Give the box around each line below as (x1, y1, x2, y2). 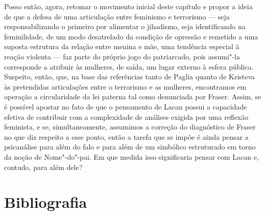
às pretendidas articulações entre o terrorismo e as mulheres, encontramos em (4, 81, 247, 92)
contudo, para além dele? (4, 161, 83, 172)
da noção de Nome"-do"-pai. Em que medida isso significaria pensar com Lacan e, (4, 151, 259, 162)
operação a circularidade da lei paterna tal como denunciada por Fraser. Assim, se (4, 91, 261, 102)
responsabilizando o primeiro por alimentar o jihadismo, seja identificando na (4, 21, 246, 32)
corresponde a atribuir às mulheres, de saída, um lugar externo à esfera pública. (4, 61, 254, 72)
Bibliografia (4, 191, 87, 212)
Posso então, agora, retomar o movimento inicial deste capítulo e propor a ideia (4, 1, 253, 11)
